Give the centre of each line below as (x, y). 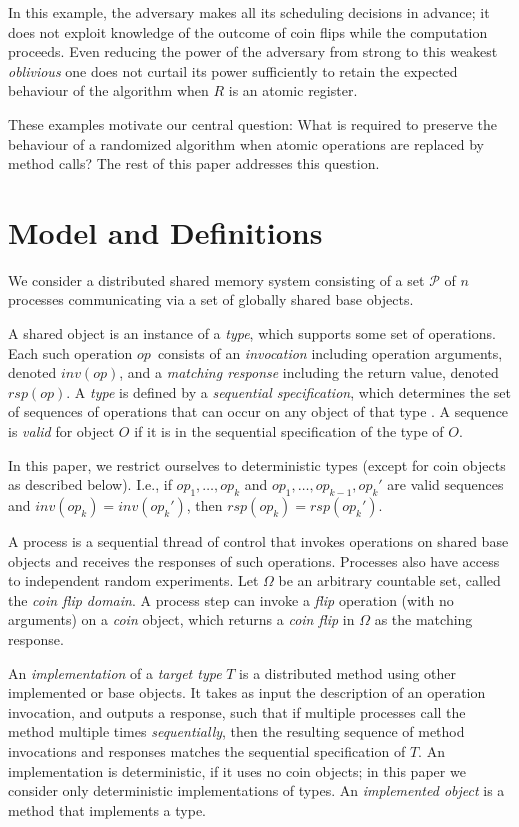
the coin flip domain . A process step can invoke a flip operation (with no (231, 599)
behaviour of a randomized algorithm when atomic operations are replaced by (246, 143)
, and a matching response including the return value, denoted (309, 372)
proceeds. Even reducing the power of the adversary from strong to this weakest (253, 51)
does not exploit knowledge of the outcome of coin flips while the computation (248, 31)
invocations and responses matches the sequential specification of (207, 750)
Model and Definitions (165, 231)
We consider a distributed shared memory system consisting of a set (216, 279)
